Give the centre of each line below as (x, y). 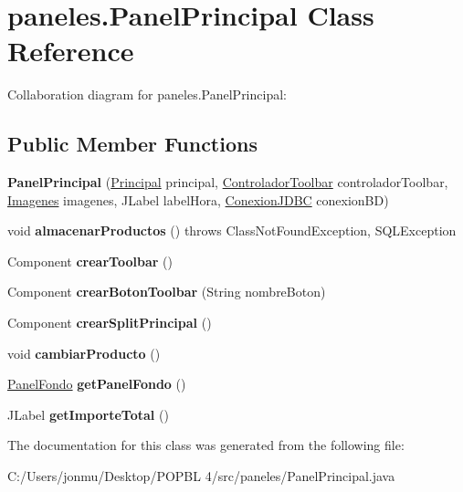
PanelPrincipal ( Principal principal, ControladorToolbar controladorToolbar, (228, 182)
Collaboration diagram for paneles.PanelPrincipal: (147, 94)
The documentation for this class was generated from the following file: (206, 445)
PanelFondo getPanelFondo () (97, 384)
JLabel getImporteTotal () (88, 414)
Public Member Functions (132, 144)
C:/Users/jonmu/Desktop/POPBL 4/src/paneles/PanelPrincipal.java (201, 476)
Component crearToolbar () (90, 261)
